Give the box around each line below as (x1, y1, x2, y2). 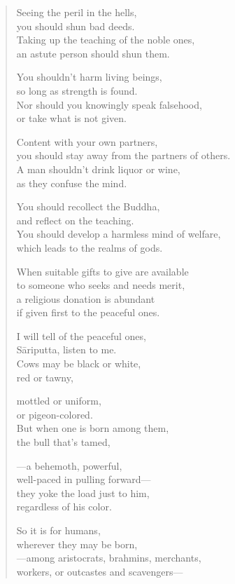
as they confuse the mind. (16, 175, 127, 190)
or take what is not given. (16, 111, 127, 125)
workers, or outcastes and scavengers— (16, 564, 183, 578)
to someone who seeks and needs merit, (16, 278, 185, 292)
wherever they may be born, (16, 536, 138, 551)
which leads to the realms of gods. (16, 240, 163, 254)
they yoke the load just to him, (16, 485, 150, 500)
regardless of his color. (16, 499, 112, 514)
